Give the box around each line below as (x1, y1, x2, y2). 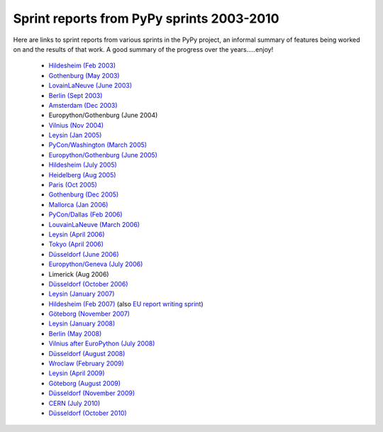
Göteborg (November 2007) (48, 309, 131, 319)
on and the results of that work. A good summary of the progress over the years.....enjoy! (13, 45, 274, 53)
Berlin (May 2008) (48, 329, 102, 338)
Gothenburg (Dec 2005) (48, 190, 119, 199)
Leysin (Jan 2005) (48, 131, 102, 140)
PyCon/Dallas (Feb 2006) (48, 210, 123, 219)
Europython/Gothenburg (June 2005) (48, 150, 157, 159)
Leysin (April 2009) (48, 369, 106, 377)
